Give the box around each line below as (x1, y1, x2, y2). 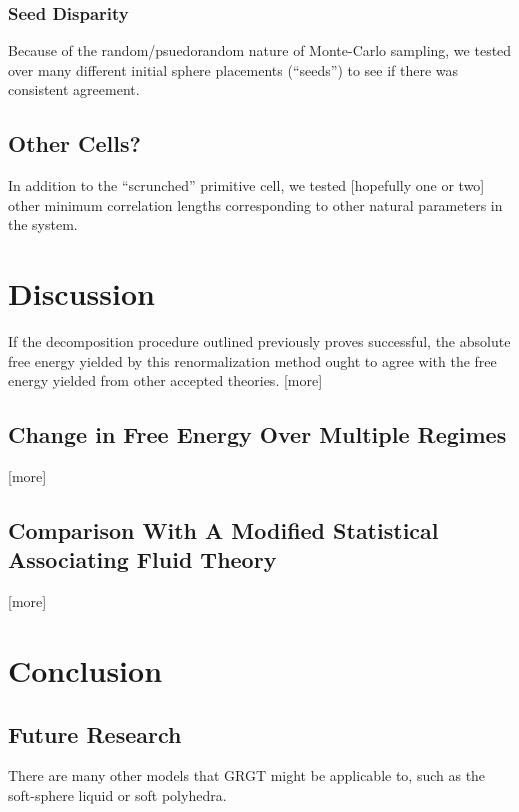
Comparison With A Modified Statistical (8, 515, 439, 546)
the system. (8, 214, 78, 235)
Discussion (8, 273, 155, 314)
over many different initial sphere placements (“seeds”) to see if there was (8, 59, 459, 80)
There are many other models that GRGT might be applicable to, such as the (8, 765, 486, 786)
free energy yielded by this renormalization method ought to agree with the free (8, 350, 497, 371)
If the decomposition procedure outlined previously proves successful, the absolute (8, 331, 511, 352)
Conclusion (8, 650, 163, 691)
